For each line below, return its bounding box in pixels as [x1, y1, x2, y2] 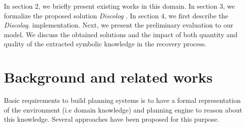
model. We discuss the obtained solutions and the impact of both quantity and [4, 29, 238, 39]
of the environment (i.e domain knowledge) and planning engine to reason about [4, 104, 243, 114]
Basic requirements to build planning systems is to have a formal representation [4, 95, 241, 105]
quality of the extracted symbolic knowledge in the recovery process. [4, 39, 207, 49]
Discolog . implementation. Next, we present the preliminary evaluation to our [4, 20, 233, 30]
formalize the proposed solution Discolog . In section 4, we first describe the [4, 10, 229, 20]
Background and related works [4, 67, 213, 87]
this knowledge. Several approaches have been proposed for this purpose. [4, 114, 219, 124]
